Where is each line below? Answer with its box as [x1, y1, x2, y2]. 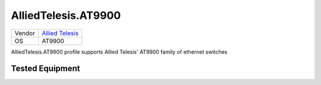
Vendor [14, 29, 36, 37]
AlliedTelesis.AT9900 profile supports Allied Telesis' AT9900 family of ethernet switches [11, 48, 228, 55]
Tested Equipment [11, 64, 80, 74]
